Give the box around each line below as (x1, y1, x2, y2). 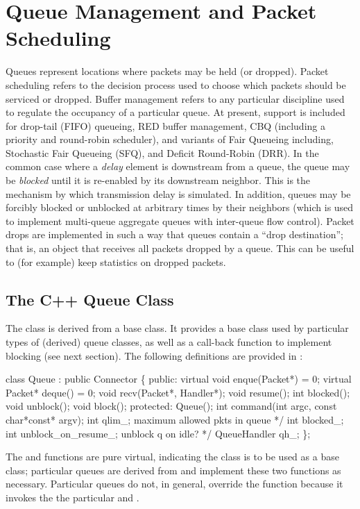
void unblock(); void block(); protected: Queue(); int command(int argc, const (6, 399, 337, 413)
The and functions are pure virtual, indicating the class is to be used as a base (6, 449, 339, 464)
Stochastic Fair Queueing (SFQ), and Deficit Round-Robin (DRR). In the (6, 145, 319, 160)
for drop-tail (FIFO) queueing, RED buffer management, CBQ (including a (6, 118, 325, 133)
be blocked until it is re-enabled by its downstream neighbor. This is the (6, 173, 311, 187)
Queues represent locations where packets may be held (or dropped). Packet (6, 64, 329, 78)
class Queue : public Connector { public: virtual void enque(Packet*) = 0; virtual (6, 372, 352, 386)
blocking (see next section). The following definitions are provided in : (6, 348, 303, 362)
